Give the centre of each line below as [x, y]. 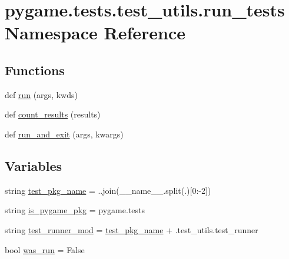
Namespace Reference [95, 33]
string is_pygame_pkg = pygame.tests [75, 210]
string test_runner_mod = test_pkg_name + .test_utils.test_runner [132, 229]
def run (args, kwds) [41, 94]
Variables [34, 165]
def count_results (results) [53, 114]
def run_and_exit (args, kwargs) [64, 134]
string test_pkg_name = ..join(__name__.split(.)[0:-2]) [108, 190]
